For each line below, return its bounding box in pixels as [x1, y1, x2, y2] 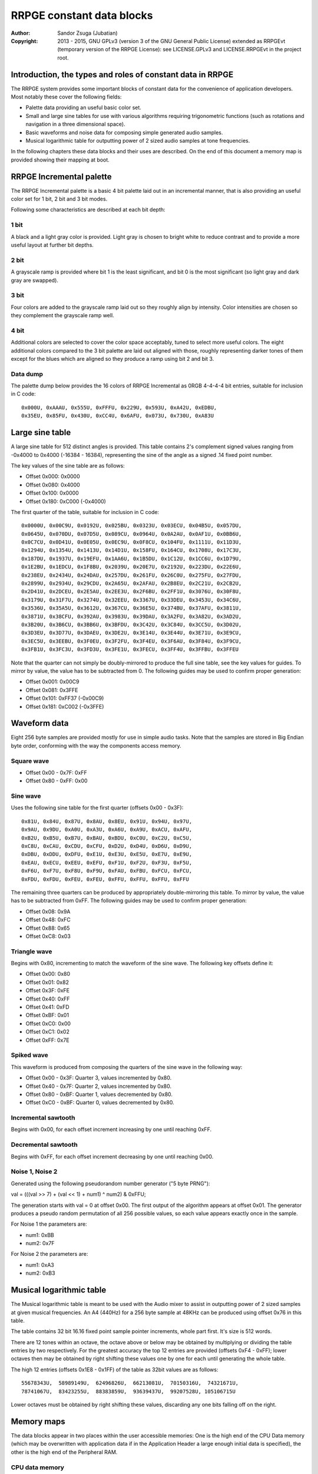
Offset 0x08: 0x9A [25, 908, 71, 915]
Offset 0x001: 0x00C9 [25, 678, 79, 685]
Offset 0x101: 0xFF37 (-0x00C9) [25, 695, 104, 702]
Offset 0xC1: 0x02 [25, 1028, 70, 1035]
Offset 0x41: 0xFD [25, 1003, 70, 1011]
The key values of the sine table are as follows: [11, 462, 125, 469]
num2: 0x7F [25, 1240, 55, 1247]
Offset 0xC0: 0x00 [25, 1020, 71, 1027]
